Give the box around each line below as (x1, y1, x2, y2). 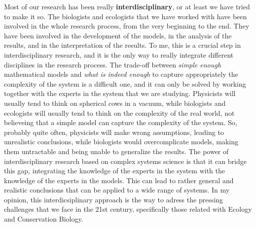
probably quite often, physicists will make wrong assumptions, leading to (4, 127, 224, 137)
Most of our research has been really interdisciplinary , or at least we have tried (4, 1, 250, 11)
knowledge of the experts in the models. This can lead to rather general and (4, 175, 234, 185)
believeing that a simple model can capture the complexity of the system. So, (4, 117, 237, 128)
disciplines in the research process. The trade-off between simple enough (4, 59, 221, 69)
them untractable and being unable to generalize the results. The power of (4, 146, 229, 156)
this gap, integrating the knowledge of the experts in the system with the (4, 165, 225, 176)
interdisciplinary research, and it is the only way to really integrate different (4, 49, 234, 60)
